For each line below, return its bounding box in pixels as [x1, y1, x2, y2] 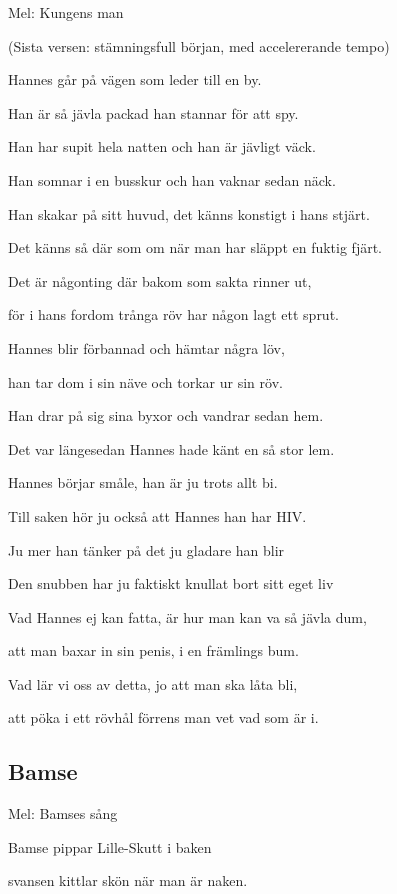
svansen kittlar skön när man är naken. [8, 870, 248, 891]
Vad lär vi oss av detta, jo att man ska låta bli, [8, 673, 298, 694]
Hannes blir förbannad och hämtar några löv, [8, 337, 285, 358]
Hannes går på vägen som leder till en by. [8, 69, 262, 90]
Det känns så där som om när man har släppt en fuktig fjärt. [8, 237, 383, 258]
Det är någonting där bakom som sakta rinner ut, [8, 270, 312, 291]
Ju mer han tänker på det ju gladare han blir [8, 539, 285, 560]
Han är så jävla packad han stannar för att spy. [8, 102, 299, 123]
